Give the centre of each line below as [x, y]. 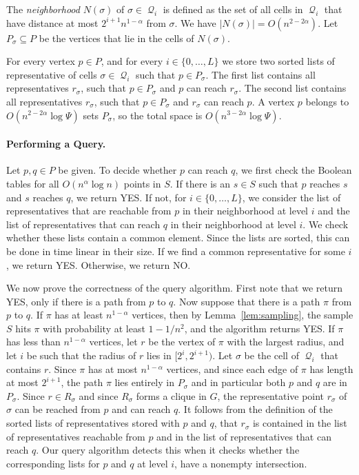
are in [335, 382]
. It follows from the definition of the [255, 409]
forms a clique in [171, 395]
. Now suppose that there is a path [247, 301]
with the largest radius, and [286, 342]
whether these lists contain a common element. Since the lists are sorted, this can [178, 238]
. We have [195, 22]
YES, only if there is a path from [76, 301]
